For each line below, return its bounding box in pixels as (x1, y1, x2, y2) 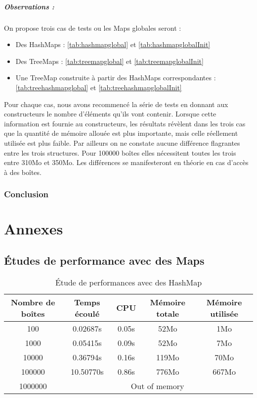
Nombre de (10, 296, 55, 308)
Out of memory (130, 380, 184, 392)
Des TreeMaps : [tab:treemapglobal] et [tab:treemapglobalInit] (15, 56, 204, 66)
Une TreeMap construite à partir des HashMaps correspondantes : (15, 72, 216, 83)
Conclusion (4, 188, 48, 200)
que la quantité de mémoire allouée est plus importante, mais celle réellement (4, 128, 238, 138)
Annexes (4, 219, 63, 239)
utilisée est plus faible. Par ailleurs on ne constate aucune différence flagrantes (4, 137, 240, 148)
